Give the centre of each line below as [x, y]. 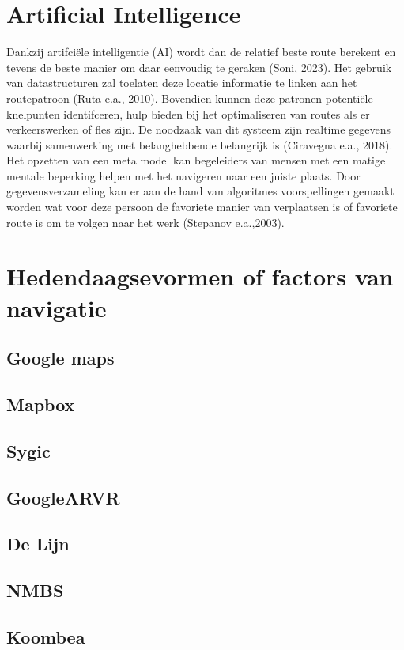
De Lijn [38, 544]
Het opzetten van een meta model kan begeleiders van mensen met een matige [196, 160]
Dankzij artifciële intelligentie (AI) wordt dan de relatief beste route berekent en [201, 52]
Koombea [46, 636]
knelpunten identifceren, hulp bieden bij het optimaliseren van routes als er [188, 113]
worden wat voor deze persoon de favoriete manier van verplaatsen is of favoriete [202, 207]
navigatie [57, 307]
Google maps [60, 358]
